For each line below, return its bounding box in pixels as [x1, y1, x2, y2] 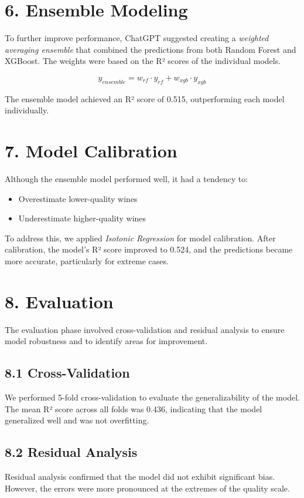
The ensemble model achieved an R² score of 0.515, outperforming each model [5, 92, 285, 105]
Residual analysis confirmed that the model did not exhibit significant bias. [5, 470, 275, 483]
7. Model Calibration [5, 139, 177, 163]
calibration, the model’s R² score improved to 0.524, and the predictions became [5, 243, 293, 255]
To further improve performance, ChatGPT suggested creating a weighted [5, 32, 269, 44]
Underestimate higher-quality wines [18, 212, 146, 224]
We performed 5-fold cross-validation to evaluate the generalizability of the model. [5, 391, 300, 403]
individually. [5, 104, 49, 116]
